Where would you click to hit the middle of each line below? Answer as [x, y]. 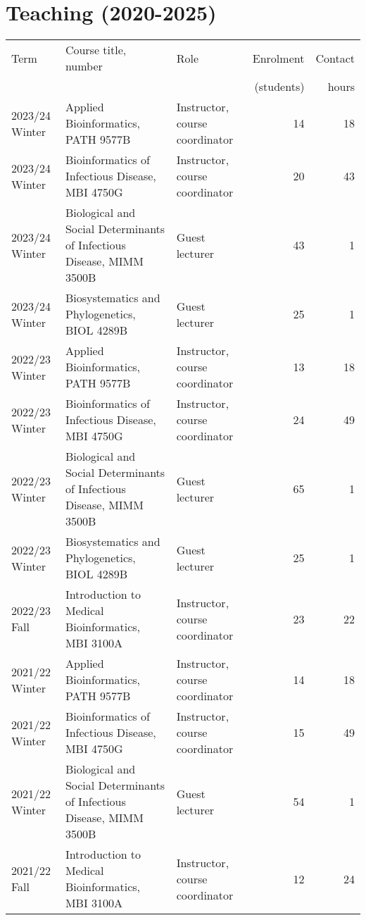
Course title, [96, 50]
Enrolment [278, 58]
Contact [335, 58]
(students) [279, 87]
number [84, 66]
